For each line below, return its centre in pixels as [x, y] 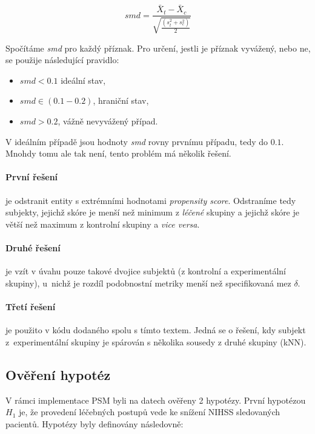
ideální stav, [83, 80]
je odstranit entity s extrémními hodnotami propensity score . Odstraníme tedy [151, 200]
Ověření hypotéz [58, 374]
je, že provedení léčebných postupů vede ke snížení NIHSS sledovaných [149, 412]
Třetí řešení [31, 306]
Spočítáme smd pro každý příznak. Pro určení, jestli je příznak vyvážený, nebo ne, [158, 48]
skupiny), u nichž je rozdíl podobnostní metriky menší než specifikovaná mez [148, 283]
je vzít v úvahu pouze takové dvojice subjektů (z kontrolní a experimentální [146, 271]
